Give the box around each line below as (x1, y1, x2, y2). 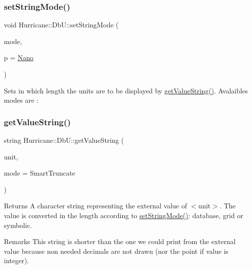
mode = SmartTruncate (4, 168, 75, 178)
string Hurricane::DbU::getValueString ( (4, 135, 124, 145)
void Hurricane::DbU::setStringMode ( (4, 20, 119, 30)
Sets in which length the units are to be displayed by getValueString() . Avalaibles (4, 85, 248, 95)
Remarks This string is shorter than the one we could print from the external (4, 236, 236, 247)
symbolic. (4, 220, 32, 230)
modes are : (4, 95, 39, 105)
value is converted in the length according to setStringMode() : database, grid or (4, 210, 243, 220)
